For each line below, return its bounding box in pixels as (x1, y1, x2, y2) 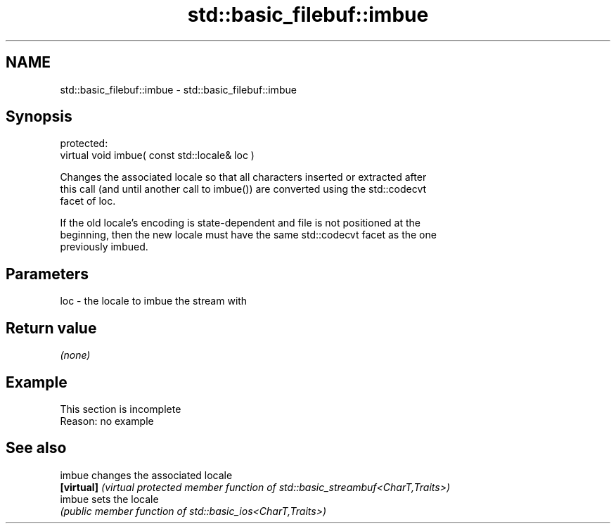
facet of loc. (60, 195, 116, 208)
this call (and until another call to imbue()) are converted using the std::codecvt (60, 183, 427, 196)
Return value (6, 319, 97, 337)
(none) (60, 349, 91, 362)
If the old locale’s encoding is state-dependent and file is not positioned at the (60, 217, 421, 229)
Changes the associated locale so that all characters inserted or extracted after (60, 171, 427, 184)
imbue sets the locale (60, 492, 159, 505)
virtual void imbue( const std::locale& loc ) (60, 149, 255, 162)
